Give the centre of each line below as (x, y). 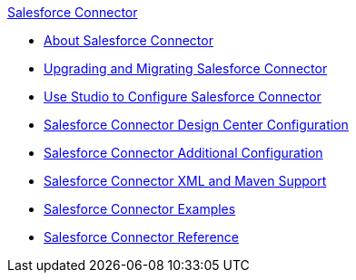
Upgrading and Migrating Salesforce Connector (186, 68)
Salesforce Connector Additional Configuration (183, 153)
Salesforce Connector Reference (141, 237)
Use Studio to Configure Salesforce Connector (183, 97)
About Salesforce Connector (129, 40)
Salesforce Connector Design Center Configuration (196, 125)
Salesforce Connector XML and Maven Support (185, 181)
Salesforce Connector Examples (140, 209)
